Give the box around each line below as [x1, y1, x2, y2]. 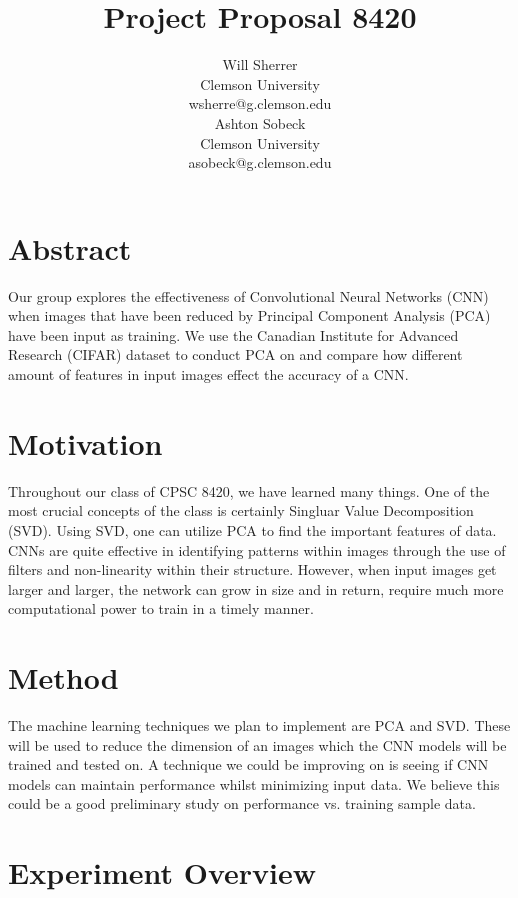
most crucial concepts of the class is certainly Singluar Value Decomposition [8, 500, 474, 521]
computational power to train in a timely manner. [8, 598, 314, 619]
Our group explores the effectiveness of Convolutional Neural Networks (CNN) [8, 285, 489, 306]
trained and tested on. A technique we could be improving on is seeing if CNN [8, 754, 489, 775]
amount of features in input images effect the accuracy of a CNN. [8, 364, 409, 384]
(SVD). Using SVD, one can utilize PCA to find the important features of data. [8, 519, 497, 540]
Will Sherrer [222, 54, 298, 75]
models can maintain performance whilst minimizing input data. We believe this [8, 773, 500, 794]
